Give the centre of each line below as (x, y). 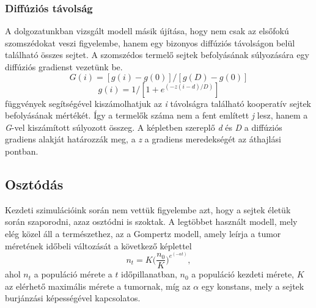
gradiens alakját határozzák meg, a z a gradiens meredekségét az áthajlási (143, 139)
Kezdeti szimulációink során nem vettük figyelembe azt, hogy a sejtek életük (148, 209)
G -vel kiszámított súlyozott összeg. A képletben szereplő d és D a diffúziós (144, 127)
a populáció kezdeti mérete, (243, 274)
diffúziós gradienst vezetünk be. (64, 67)
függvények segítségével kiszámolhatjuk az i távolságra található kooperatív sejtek (158, 103)
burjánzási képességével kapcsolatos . (73, 298)
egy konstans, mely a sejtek (253, 286)
